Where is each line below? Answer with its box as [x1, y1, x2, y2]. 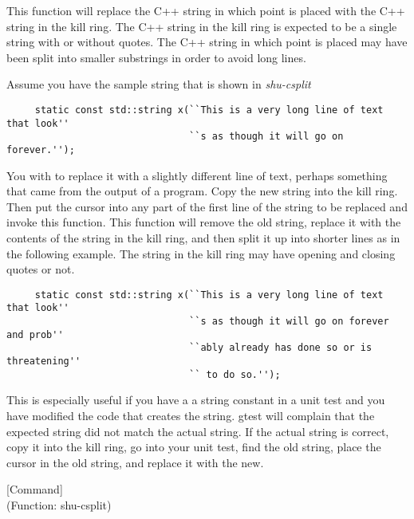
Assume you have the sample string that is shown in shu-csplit [6, 76, 311, 92]
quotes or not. [6, 261, 75, 277]
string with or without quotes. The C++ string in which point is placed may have [6, 33, 408, 50]
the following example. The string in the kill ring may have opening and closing [6, 245, 396, 261]
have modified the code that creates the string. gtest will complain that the [6, 407, 375, 423]
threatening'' [6, 356, 81, 368]
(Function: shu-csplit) [6, 496, 112, 513]
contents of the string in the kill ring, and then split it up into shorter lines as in [6, 229, 400, 246]
